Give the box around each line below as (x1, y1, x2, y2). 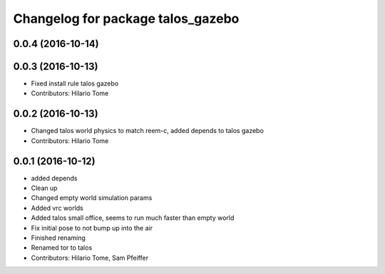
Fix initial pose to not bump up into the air (31, 223, 153, 232)
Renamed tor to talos (31, 243, 93, 252)
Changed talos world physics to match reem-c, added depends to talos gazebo (31, 127, 264, 135)
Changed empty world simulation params (31, 194, 153, 202)
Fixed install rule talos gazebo (31, 79, 119, 88)
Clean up (31, 184, 58, 192)
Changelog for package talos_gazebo (13, 11, 240, 26)
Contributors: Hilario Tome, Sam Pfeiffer (31, 253, 149, 262)
